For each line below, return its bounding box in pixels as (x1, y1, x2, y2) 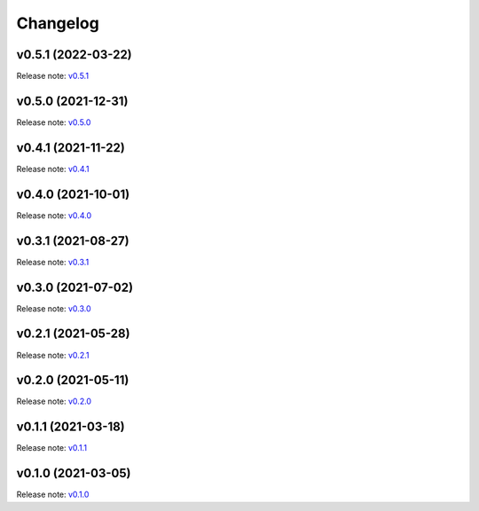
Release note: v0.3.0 (16, 303, 92, 314)
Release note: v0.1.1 (16, 443, 88, 453)
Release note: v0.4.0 (16, 209, 92, 221)
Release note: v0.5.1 (16, 71, 89, 82)
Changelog (16, 13, 99, 33)
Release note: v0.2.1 (16, 350, 90, 360)
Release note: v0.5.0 (16, 116, 91, 128)
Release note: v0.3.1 (16, 256, 90, 267)
